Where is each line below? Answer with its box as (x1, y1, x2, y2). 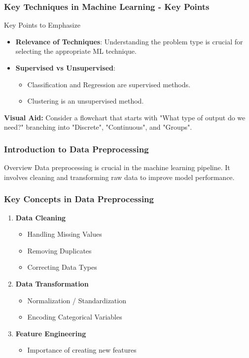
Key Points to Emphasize (4, 20, 80, 30)
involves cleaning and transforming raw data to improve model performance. (4, 172, 235, 182)
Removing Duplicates (27, 245, 92, 255)
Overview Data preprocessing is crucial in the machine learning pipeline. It (4, 162, 230, 173)
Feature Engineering (15, 328, 86, 338)
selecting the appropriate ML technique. (15, 46, 137, 56)
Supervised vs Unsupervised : (15, 63, 115, 72)
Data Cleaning (15, 212, 66, 222)
